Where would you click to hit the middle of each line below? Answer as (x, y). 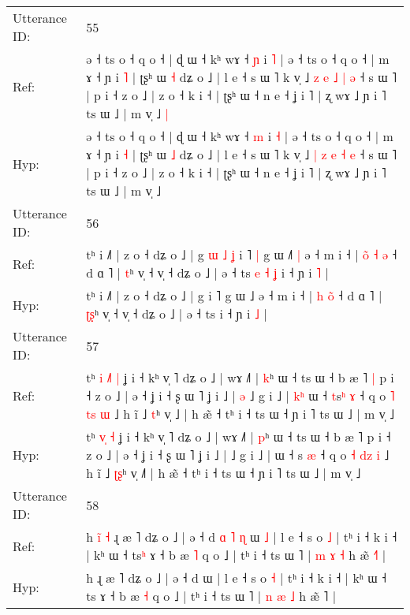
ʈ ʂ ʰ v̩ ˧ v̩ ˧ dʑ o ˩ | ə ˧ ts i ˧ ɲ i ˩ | (177, 313)
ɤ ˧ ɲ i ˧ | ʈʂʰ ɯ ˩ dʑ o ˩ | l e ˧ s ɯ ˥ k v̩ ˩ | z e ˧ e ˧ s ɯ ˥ (242, 154)
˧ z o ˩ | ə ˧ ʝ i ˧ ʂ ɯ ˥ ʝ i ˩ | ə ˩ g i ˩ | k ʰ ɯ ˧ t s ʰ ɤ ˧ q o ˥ (240, 395)
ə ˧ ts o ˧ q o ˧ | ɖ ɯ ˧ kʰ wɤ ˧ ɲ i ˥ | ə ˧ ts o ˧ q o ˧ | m (238, 59)
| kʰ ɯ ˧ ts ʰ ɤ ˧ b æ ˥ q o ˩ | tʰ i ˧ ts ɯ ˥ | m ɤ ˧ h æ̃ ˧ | (236, 555)
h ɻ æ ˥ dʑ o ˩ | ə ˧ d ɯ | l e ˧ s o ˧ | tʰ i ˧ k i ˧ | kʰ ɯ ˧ (237, 578)
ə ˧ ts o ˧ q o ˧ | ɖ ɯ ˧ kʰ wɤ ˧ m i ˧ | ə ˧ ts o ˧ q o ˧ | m (240, 136)
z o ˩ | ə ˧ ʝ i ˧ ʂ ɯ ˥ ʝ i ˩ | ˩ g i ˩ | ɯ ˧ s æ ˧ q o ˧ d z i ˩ (238, 455)
